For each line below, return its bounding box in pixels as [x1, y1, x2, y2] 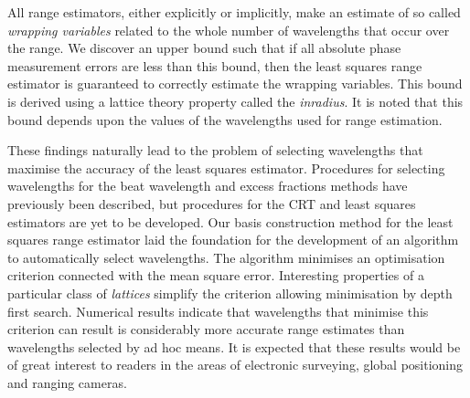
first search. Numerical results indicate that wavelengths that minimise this [7, 301, 429, 320]
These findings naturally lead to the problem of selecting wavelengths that [7, 141, 423, 160]
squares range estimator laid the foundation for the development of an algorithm [7, 230, 459, 249]
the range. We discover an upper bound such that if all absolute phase [7, 38, 401, 58]
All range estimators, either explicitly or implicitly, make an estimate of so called [7, 3, 461, 21]
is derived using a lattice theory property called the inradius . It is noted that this [7, 91, 464, 110]
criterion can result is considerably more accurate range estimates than [7, 319, 405, 339]
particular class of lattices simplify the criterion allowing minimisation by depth [7, 283, 453, 302]
